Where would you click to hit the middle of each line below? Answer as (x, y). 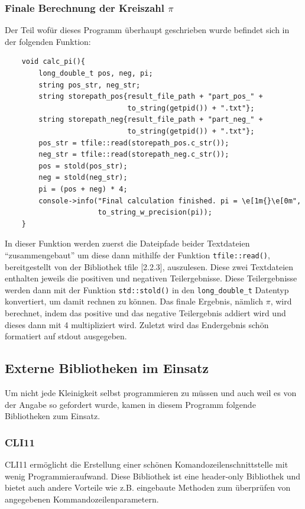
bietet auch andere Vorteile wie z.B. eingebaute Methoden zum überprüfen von (148, 487)
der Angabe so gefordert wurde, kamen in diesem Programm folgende (130, 404)
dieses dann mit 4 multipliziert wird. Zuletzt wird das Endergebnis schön (137, 324)
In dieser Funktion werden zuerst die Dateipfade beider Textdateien (127, 243)
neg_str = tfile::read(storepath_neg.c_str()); (134, 155)
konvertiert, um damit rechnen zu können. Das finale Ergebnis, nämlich (134, 301)
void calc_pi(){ (53, 62)
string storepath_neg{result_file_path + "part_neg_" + (151, 120)
